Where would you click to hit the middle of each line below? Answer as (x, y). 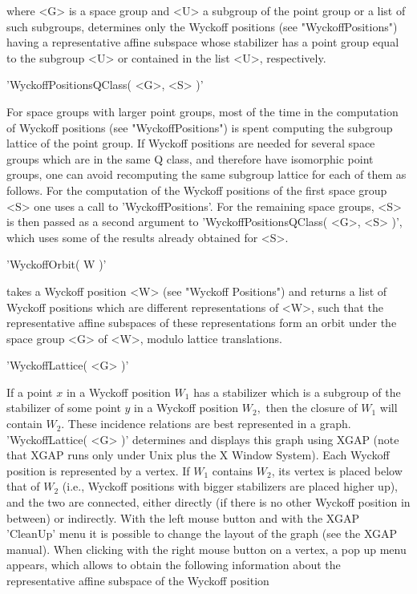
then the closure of (312, 408)
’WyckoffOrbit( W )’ (57, 264)
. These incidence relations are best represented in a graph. (206, 424)
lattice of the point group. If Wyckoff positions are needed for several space (191, 143)
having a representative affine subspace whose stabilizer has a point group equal (203, 42)
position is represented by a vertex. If (98, 470)
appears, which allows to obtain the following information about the (174, 565)
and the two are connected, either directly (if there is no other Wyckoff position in (208, 502)
